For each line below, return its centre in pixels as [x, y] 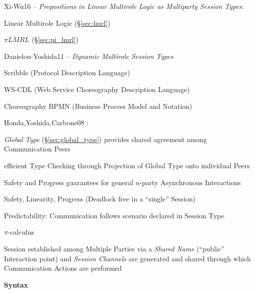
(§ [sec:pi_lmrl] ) [55, 39]
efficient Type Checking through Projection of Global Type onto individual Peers [127, 165]
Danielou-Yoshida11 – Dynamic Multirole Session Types [89, 56]
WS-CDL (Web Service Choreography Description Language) [97, 89]
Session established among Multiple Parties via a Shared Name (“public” [114, 248]
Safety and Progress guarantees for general [69, 182]
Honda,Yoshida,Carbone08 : [46, 122]
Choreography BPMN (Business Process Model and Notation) [98, 106]
